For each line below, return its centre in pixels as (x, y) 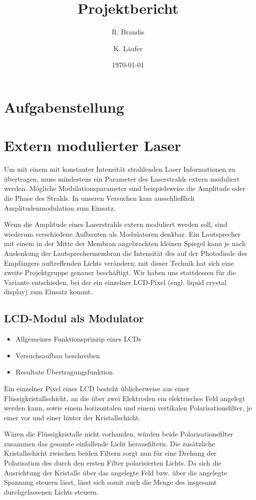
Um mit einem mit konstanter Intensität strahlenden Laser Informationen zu (120, 169)
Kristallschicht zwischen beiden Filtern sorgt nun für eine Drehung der (110, 453)
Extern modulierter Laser (93, 145)
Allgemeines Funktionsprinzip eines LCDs (78, 339)
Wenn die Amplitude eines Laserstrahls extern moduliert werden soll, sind (116, 224)
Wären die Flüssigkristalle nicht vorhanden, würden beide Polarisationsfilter (119, 434)
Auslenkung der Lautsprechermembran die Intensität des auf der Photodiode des (126, 253)
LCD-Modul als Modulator (74, 318)
